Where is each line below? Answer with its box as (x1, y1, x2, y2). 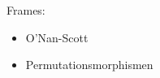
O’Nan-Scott (25, 28, 89, 45)
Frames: (6, 2, 45, 18)
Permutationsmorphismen (25, 56, 154, 73)
